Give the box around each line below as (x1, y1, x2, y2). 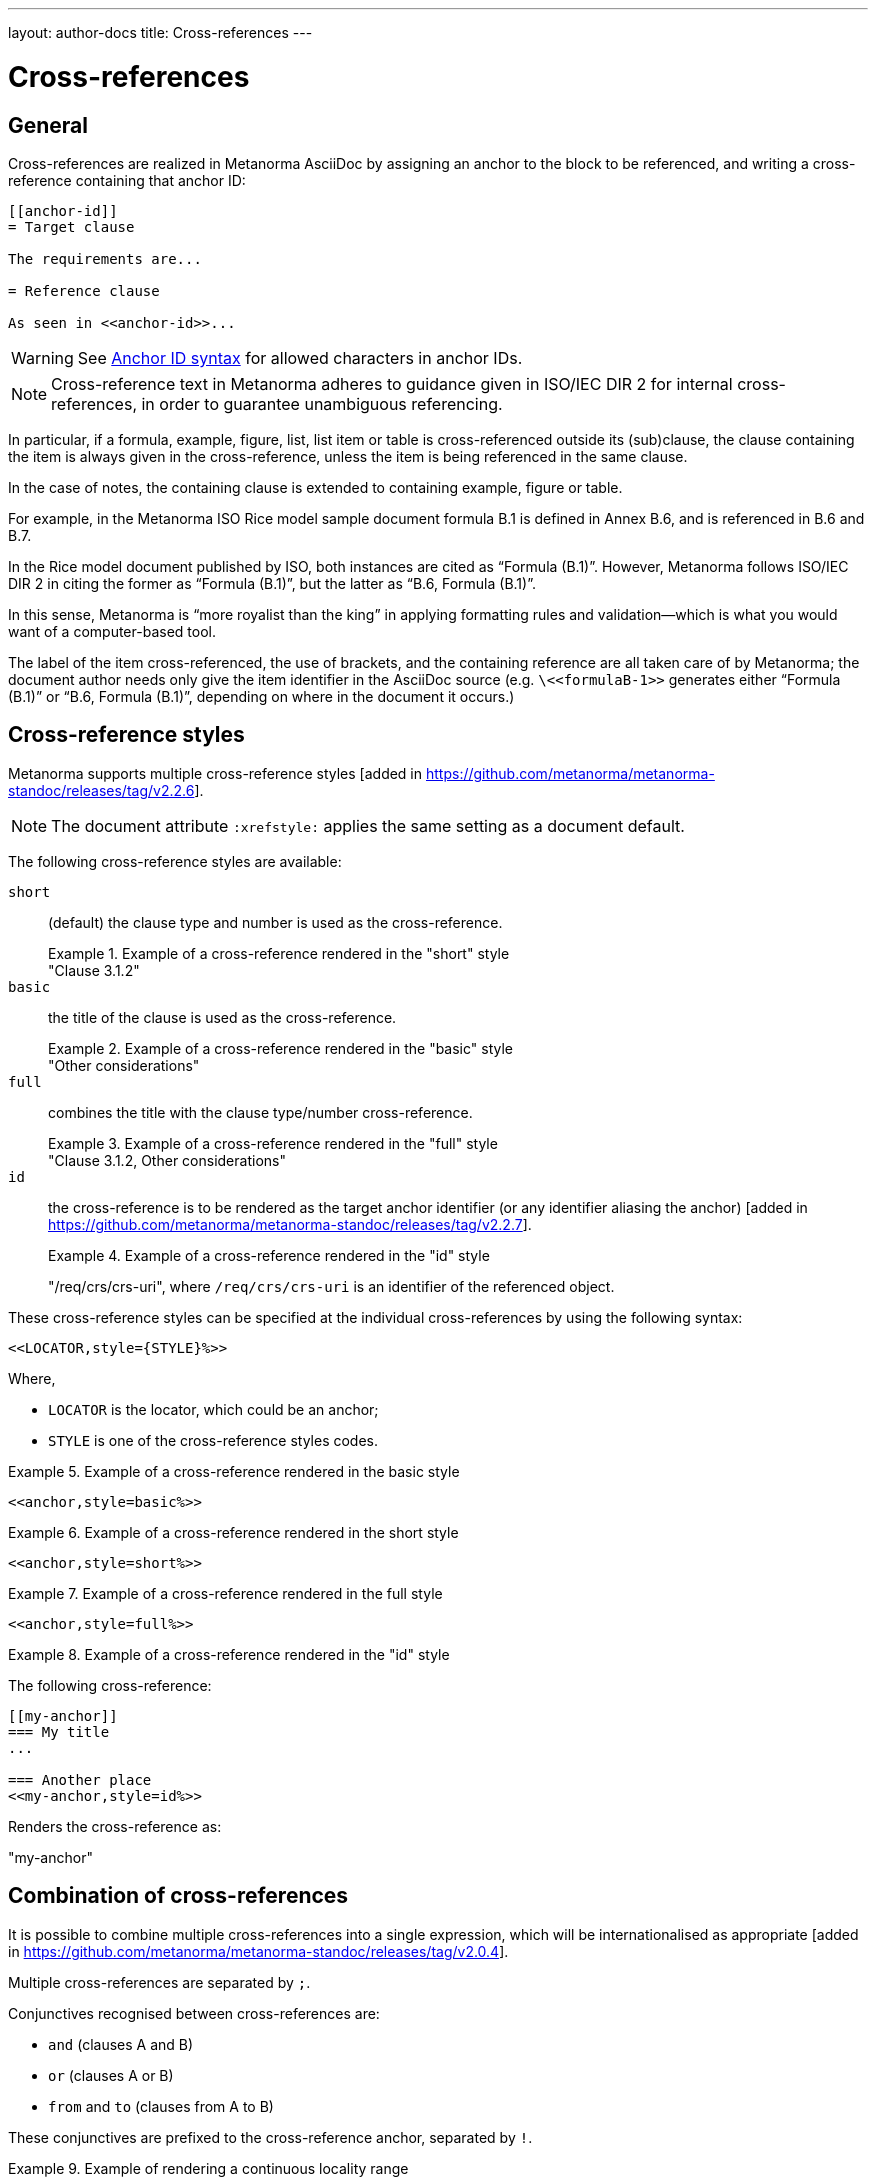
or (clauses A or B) (48, 2066, 174, 2084)
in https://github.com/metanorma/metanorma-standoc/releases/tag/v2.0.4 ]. (8, 1942, 509, 1960)
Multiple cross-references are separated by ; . (8, 1973, 311, 1991)
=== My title (8, 1723, 110, 1740)
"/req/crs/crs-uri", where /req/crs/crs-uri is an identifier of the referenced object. (48, 1277, 615, 1295)
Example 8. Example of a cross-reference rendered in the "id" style (8, 1645, 450, 1663)
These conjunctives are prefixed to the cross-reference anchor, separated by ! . (8, 2128, 533, 2146)
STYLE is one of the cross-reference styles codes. (48, 1431, 379, 1449)
